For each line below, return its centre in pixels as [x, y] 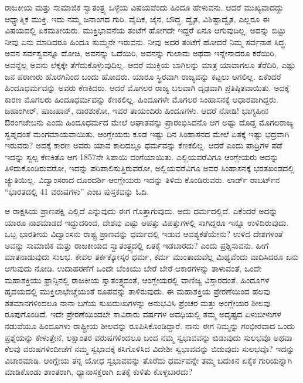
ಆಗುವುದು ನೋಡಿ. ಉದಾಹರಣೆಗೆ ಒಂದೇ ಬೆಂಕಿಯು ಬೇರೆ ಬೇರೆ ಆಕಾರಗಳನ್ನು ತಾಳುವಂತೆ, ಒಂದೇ [133, 268]
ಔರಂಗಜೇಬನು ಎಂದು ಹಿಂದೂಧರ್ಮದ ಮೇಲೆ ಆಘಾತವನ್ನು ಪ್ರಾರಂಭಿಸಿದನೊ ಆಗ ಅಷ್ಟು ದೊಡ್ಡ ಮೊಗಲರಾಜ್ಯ [149, 122]
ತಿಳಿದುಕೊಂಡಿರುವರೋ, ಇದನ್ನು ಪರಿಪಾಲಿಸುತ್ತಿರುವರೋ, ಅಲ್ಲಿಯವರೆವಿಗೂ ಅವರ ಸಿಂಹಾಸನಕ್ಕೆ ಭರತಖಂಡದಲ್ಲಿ [150, 168]
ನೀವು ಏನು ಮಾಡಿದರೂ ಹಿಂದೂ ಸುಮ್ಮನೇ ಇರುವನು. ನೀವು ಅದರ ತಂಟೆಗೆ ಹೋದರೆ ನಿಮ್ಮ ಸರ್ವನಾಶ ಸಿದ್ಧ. [146, 41]
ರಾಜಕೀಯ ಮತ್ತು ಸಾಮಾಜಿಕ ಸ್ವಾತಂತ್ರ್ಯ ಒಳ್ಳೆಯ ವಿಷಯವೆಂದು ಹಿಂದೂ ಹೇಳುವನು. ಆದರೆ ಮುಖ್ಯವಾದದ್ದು [144, 7]
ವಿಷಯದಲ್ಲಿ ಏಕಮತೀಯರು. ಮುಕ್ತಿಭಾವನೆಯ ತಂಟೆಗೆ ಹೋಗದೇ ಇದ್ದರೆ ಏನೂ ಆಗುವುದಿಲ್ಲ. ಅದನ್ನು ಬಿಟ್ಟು [145, 30]
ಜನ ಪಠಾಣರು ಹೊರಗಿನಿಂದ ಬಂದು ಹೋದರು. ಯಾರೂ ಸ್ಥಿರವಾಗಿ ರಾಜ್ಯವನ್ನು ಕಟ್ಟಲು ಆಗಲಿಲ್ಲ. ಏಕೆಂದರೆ [143, 76]
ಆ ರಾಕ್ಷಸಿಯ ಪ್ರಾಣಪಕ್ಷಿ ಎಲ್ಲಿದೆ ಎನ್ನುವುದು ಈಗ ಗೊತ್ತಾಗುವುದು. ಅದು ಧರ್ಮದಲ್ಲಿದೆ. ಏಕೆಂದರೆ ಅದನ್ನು [141, 211]
